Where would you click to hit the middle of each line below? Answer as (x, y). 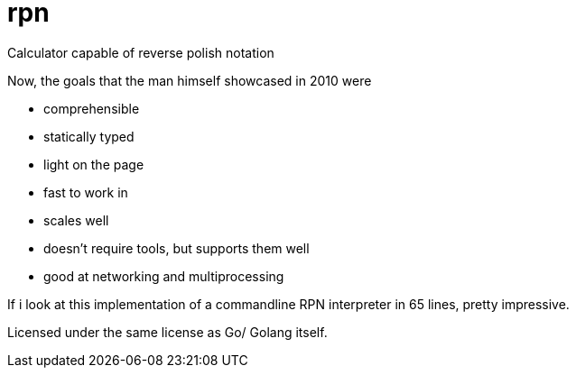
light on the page (94, 164)
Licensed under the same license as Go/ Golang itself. (167, 332)
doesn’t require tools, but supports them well (177, 248)
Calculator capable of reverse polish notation (141, 52)
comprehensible (92, 108)
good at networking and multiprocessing (164, 276)
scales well (76, 220)
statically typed (89, 136)
